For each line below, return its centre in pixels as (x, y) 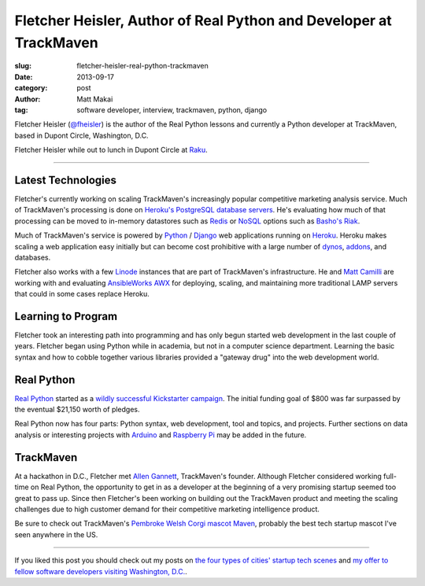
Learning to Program (66, 316)
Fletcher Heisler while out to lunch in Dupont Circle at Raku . (111, 150)
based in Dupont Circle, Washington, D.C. (81, 135)
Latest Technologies (66, 180)
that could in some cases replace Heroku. (82, 294)
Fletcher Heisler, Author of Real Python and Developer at (203, 20)
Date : (24, 77)
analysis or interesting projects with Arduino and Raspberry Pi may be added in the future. (161, 435)
